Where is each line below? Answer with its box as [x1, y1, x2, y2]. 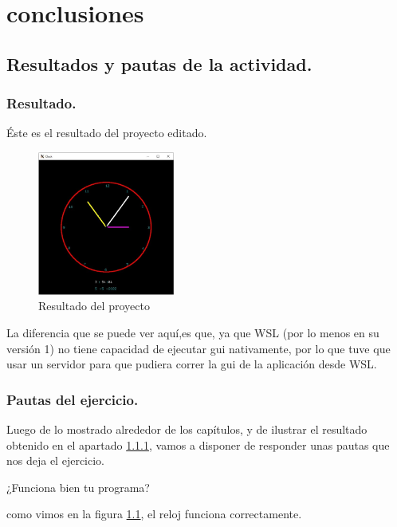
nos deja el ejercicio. [6, 452, 104, 469]
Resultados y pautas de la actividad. [6, 51, 312, 76]
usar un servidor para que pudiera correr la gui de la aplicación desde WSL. [6, 356, 377, 372]
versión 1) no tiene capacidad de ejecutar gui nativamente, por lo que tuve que [6, 340, 391, 356]
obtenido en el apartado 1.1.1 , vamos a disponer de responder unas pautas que [6, 436, 390, 453]
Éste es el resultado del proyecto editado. [6, 124, 207, 141]
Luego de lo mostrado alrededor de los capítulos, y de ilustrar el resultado [6, 421, 368, 438]
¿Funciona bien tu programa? [6, 478, 150, 495]
